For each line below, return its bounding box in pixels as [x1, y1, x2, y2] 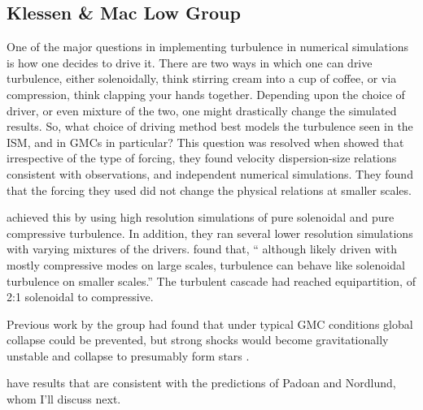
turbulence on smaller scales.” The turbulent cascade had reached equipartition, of [7, 272, 416, 289]
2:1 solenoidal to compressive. [7, 288, 154, 305]
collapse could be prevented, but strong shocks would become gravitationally [7, 331, 389, 348]
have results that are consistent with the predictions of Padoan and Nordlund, [7, 374, 396, 391]
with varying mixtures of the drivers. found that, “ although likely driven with [7, 240, 397, 257]
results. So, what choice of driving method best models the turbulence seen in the [7, 118, 413, 135]
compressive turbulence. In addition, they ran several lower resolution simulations [7, 224, 413, 241]
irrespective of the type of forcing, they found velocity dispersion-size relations [7, 149, 397, 166]
